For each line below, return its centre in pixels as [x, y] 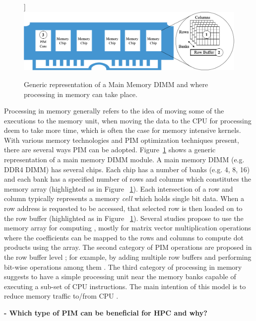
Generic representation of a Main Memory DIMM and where [116, 84]
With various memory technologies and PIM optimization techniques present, [122, 140]
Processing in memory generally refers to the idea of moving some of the [114, 111]
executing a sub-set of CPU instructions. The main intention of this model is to [125, 286]
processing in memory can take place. [81, 94]
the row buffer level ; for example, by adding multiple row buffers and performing [128, 257]
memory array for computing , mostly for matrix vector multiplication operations [128, 228]
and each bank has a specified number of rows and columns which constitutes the [128, 179]
